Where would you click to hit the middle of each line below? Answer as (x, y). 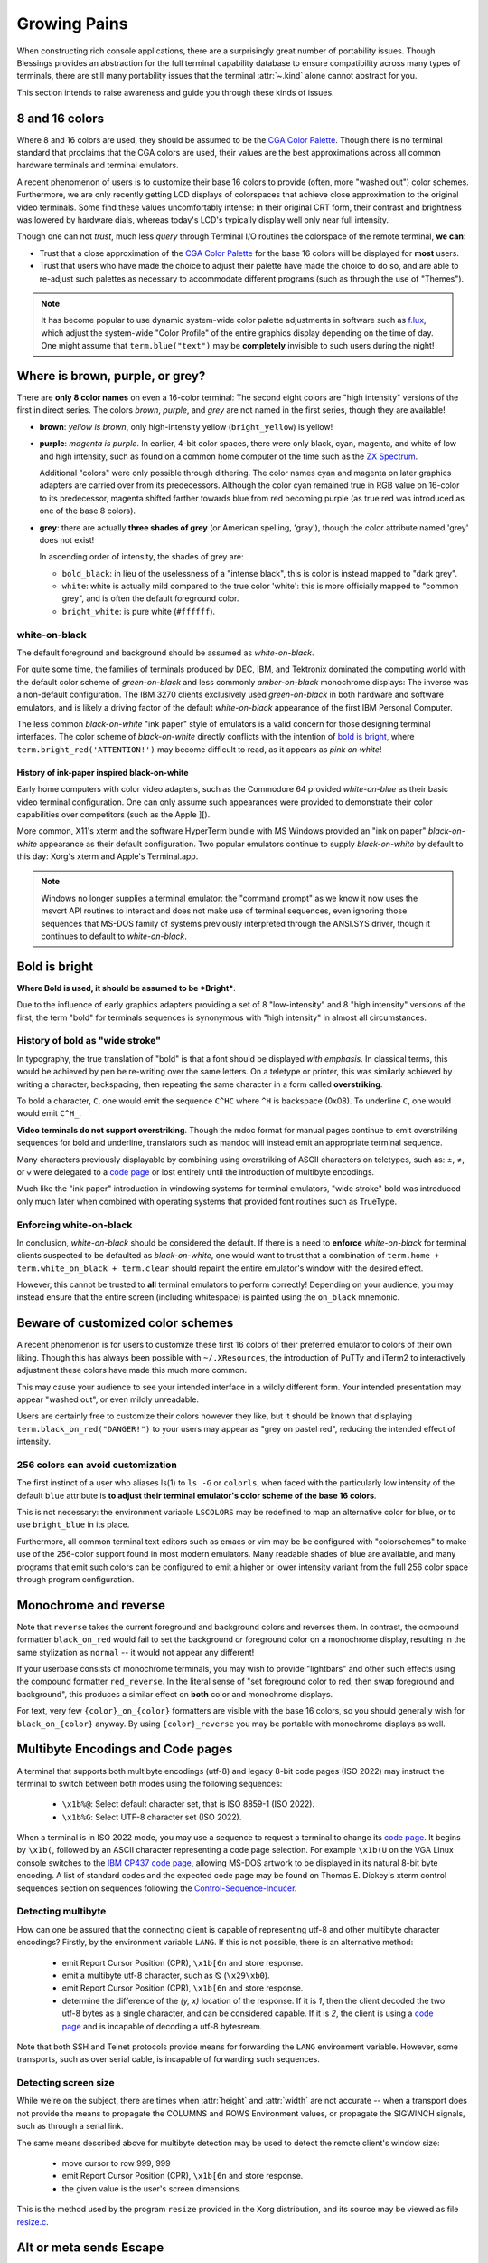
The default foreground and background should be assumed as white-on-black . (165, 653)
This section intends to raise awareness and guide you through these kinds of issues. (175, 92)
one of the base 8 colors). (87, 511)
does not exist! (67, 539)
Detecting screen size (66, 2083)
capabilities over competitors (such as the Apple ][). (113, 814)
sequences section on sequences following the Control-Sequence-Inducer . (157, 1888)
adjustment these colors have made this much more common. (132, 1370)
